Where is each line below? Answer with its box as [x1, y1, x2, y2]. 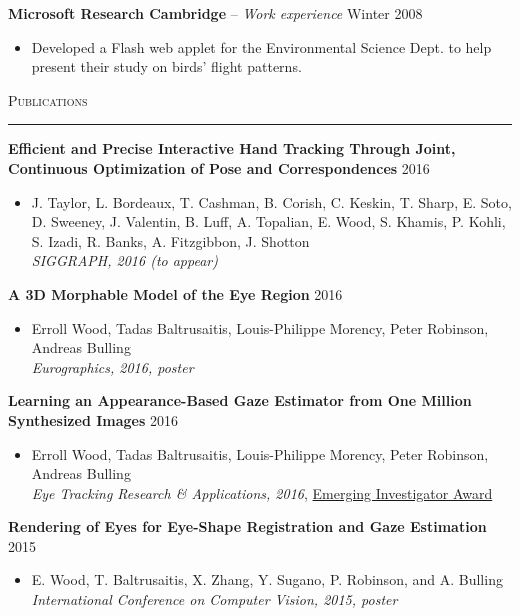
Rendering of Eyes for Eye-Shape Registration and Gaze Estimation [8, 516, 487, 537]
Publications [8, 89, 88, 110]
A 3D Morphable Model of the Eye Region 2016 [8, 283, 343, 304]
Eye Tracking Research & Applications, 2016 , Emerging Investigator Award [31, 482, 493, 503]
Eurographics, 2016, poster [31, 356, 194, 377]
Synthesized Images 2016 [8, 409, 178, 430]
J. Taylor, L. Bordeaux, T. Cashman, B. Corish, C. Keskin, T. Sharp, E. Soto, [31, 191, 512, 212]
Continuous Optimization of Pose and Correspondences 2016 [8, 157, 430, 178]
